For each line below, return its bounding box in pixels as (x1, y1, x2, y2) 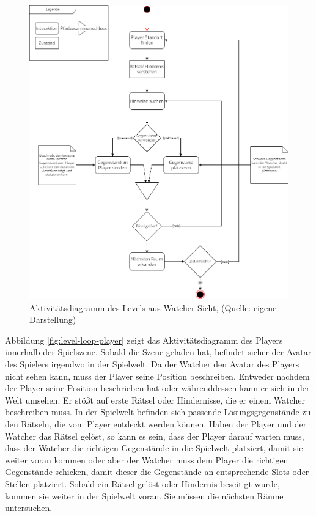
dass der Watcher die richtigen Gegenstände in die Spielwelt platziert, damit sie (5, 441, 303, 454)
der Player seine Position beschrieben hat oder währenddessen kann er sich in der (5, 381, 310, 394)
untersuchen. (5, 501, 53, 514)
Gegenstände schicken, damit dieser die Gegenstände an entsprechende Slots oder (5, 465, 309, 478)
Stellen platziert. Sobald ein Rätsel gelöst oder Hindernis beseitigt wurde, (5, 477, 280, 490)
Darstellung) (29, 313, 76, 326)
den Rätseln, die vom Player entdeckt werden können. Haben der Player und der (5, 418, 307, 430)
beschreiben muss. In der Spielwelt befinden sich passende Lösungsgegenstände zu (5, 405, 311, 418)
